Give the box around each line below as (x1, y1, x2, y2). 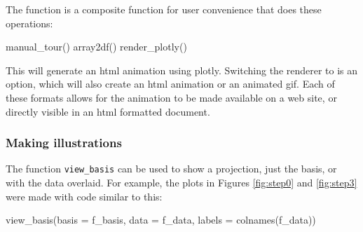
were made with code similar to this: (6, 189, 163, 203)
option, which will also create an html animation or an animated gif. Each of (6, 76, 335, 91)
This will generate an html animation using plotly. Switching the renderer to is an (6, 62, 358, 77)
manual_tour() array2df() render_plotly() (6, 39, 187, 54)
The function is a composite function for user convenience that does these (6, 2, 322, 16)
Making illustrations (6, 134, 122, 151)
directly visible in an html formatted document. (6, 104, 210, 118)
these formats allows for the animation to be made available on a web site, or (6, 90, 337, 104)
